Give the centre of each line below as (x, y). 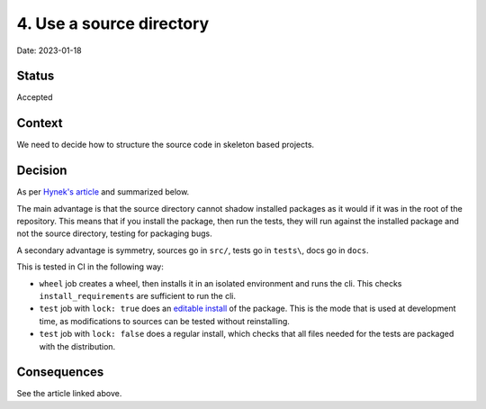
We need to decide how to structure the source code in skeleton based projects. (166, 145)
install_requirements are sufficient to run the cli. (138, 296)
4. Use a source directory (113, 23)
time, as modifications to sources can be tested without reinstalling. (164, 321)
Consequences (60, 373)
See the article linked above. (69, 394)
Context (40, 123)
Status (36, 76)
